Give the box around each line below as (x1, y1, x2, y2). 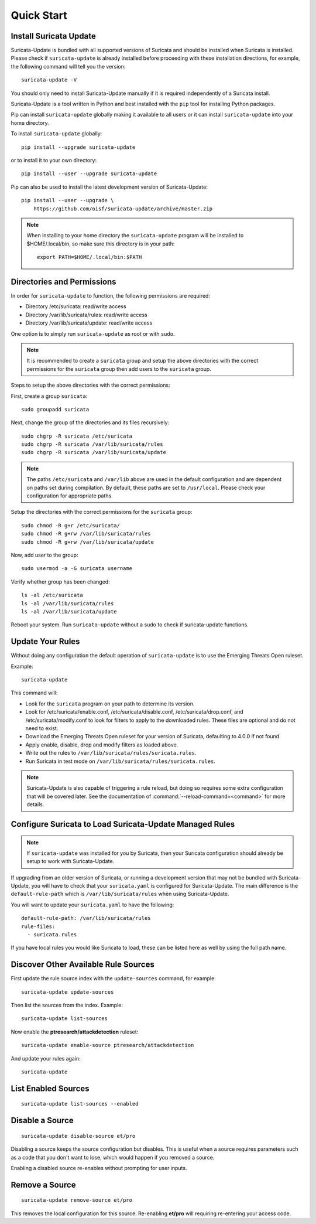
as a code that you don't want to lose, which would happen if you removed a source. (11, 1154, 215, 1161)
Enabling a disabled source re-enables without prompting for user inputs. (11, 1165, 187, 1172)
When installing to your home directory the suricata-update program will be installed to (26, 232, 244, 239)
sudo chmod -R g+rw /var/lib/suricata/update (21, 538, 154, 545)
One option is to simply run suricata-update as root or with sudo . (11, 330, 175, 337)
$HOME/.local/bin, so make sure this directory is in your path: (26, 240, 175, 247)
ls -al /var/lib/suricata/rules (21, 600, 114, 606)
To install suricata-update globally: (11, 130, 102, 137)
